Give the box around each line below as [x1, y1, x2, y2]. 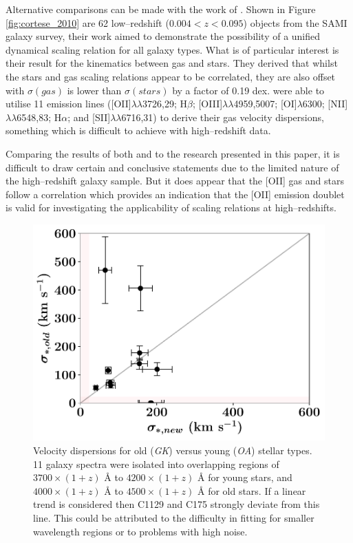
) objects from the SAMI [243, 15, 347, 30]
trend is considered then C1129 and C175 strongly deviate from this [33, 497, 320, 511]
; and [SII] [67, 109, 111, 124]
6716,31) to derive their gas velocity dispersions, [121, 109, 324, 124]
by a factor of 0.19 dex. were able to [172, 83, 325, 97]
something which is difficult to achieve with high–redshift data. [6, 123, 271, 138]
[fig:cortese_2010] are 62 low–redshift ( [6, 15, 169, 30]
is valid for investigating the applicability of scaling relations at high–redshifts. [6, 200, 336, 215]
